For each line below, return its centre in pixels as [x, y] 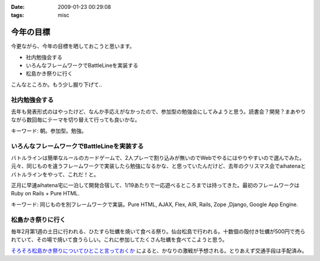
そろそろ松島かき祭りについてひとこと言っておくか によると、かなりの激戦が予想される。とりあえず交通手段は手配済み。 [159, 250]
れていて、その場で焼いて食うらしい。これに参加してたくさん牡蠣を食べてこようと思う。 [119, 240]
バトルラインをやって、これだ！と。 [55, 174]
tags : [17, 15]
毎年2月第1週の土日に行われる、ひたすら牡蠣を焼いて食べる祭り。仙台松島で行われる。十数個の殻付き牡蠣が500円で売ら [158, 231]
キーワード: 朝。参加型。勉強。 [49, 131]
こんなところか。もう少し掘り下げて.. [57, 84]
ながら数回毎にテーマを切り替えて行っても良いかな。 [76, 120]
